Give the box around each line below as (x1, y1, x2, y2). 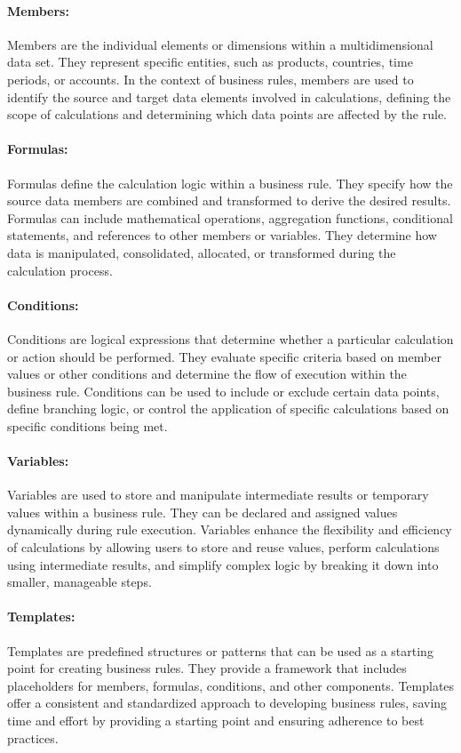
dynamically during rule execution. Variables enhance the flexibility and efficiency (7, 520, 452, 539)
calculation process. (7, 260, 113, 279)
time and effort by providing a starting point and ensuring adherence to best (7, 711, 425, 730)
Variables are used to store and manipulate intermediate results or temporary (7, 485, 429, 504)
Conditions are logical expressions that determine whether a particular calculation (7, 329, 454, 348)
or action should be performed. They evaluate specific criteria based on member (7, 347, 441, 365)
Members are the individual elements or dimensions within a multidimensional (7, 35, 433, 53)
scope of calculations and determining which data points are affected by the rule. (7, 105, 448, 124)
